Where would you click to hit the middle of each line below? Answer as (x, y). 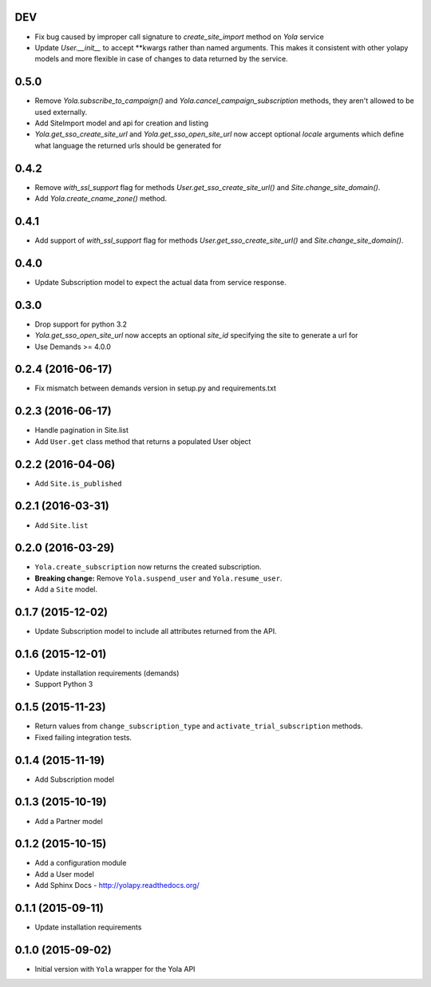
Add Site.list (61, 525)
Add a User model (65, 874)
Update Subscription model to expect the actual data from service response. (160, 282)
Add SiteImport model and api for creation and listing (122, 123)
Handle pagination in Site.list (82, 430)
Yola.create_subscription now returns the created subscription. (148, 567)
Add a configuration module (81, 863)
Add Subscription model (75, 779)
